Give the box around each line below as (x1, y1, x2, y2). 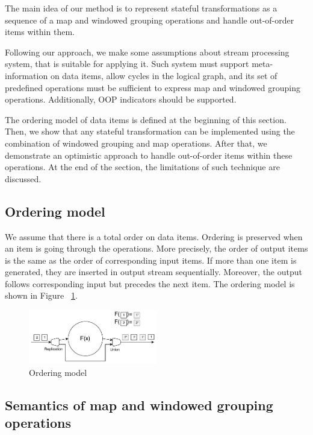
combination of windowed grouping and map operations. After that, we (5, 136, 267, 149)
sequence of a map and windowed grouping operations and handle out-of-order (5, 13, 294, 26)
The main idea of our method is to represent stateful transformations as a (5, 2, 277, 14)
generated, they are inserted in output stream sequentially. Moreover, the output (5, 265, 302, 278)
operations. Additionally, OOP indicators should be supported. (5, 93, 237, 106)
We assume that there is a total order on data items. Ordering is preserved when (5, 230, 303, 243)
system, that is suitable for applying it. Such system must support (5, 57, 249, 70)
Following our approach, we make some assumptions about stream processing (5, 45, 290, 58)
